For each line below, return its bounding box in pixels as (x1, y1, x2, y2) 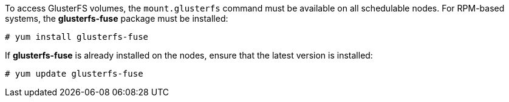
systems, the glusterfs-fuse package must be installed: (5, 13, 228, 24)
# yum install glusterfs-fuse (5, 32, 149, 42)
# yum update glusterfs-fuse (5, 69, 143, 78)
